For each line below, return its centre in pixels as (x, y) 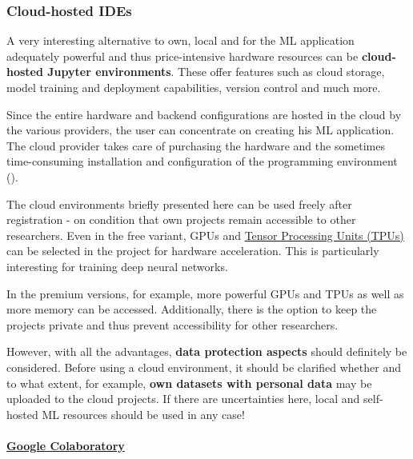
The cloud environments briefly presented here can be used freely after (179, 204)
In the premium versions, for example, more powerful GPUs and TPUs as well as (205, 293)
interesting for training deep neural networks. (117, 266)
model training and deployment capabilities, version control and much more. (194, 87)
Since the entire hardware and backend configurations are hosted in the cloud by (204, 114)
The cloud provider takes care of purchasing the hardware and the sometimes (196, 145)
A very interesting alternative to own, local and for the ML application (180, 40)
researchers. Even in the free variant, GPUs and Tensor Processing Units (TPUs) (205, 235)
